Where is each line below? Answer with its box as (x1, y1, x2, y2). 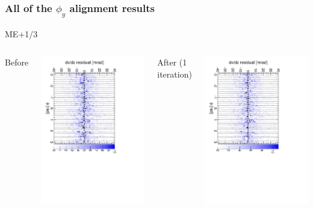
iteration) (157, 67, 192, 80)
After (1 (157, 56, 187, 69)
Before (5, 56, 29, 69)
